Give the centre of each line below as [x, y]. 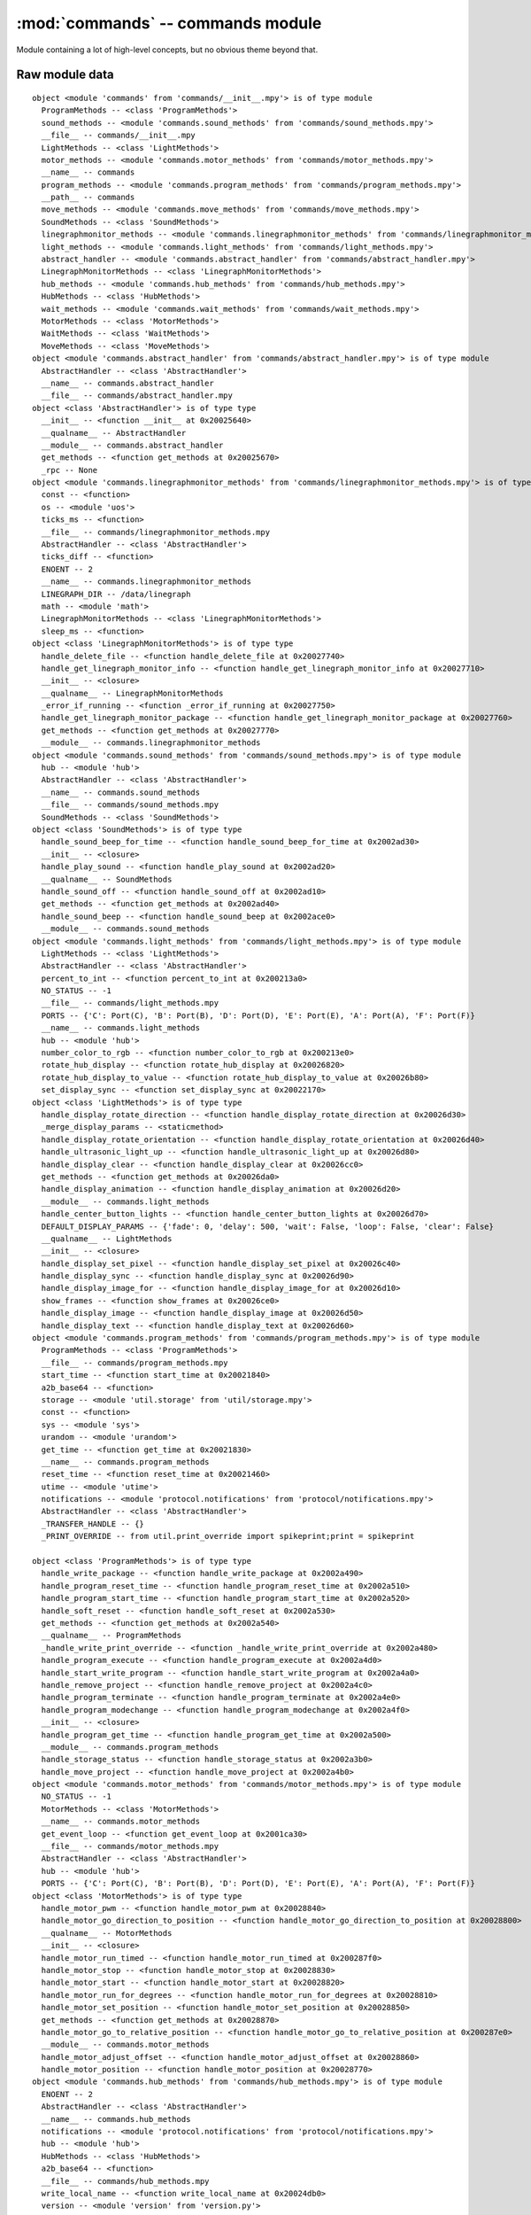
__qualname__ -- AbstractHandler [114, 433]
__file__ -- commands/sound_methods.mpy [130, 805]
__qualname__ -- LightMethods [107, 1239]
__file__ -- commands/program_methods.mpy [135, 1363]
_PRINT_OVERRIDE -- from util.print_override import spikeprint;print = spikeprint [228, 1536]
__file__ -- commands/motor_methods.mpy [130, 1846]
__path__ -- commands [88, 198]
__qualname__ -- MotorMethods [107, 1933]
